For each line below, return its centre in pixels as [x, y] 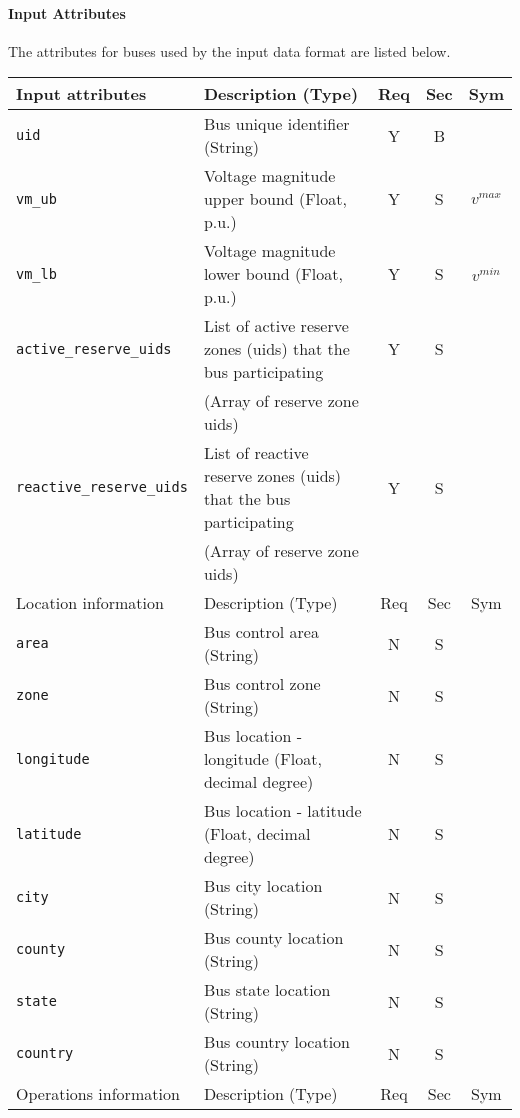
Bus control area [261, 632]
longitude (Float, [262, 759]
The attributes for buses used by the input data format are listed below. [229, 50]
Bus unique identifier [276, 124]
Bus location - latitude [282, 811]
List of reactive [256, 453]
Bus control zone [262, 684]
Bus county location [273, 938]
